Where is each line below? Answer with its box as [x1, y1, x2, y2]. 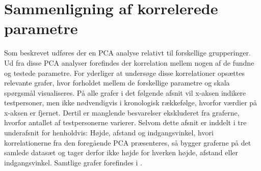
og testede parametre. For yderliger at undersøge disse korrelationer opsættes [4, 67, 245, 78]
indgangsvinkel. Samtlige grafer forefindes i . [4, 157, 142, 167]
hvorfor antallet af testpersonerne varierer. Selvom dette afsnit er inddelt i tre [4, 117, 247, 128]
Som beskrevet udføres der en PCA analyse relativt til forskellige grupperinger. [4, 47, 251, 58]
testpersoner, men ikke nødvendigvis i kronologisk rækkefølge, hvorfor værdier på [4, 97, 257, 108]
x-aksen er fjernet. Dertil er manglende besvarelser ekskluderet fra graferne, [4, 107, 240, 118]
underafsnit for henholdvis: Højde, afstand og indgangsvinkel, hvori [4, 127, 214, 138]
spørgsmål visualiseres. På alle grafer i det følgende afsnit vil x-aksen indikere [4, 87, 246, 98]
